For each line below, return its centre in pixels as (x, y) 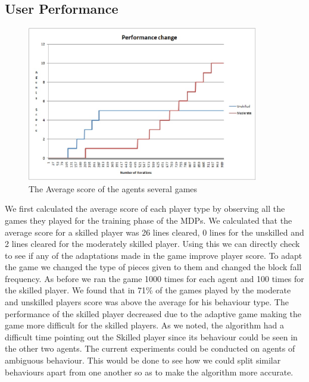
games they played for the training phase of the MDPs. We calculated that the (149, 220)
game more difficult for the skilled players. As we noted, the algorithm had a (144, 325)
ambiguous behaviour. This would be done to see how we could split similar (143, 360)
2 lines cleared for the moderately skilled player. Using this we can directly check (152, 244)
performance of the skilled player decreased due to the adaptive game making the (153, 313)
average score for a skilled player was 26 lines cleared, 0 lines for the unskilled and (154, 232)
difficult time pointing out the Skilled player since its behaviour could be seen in (151, 336)
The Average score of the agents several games (113, 188)
